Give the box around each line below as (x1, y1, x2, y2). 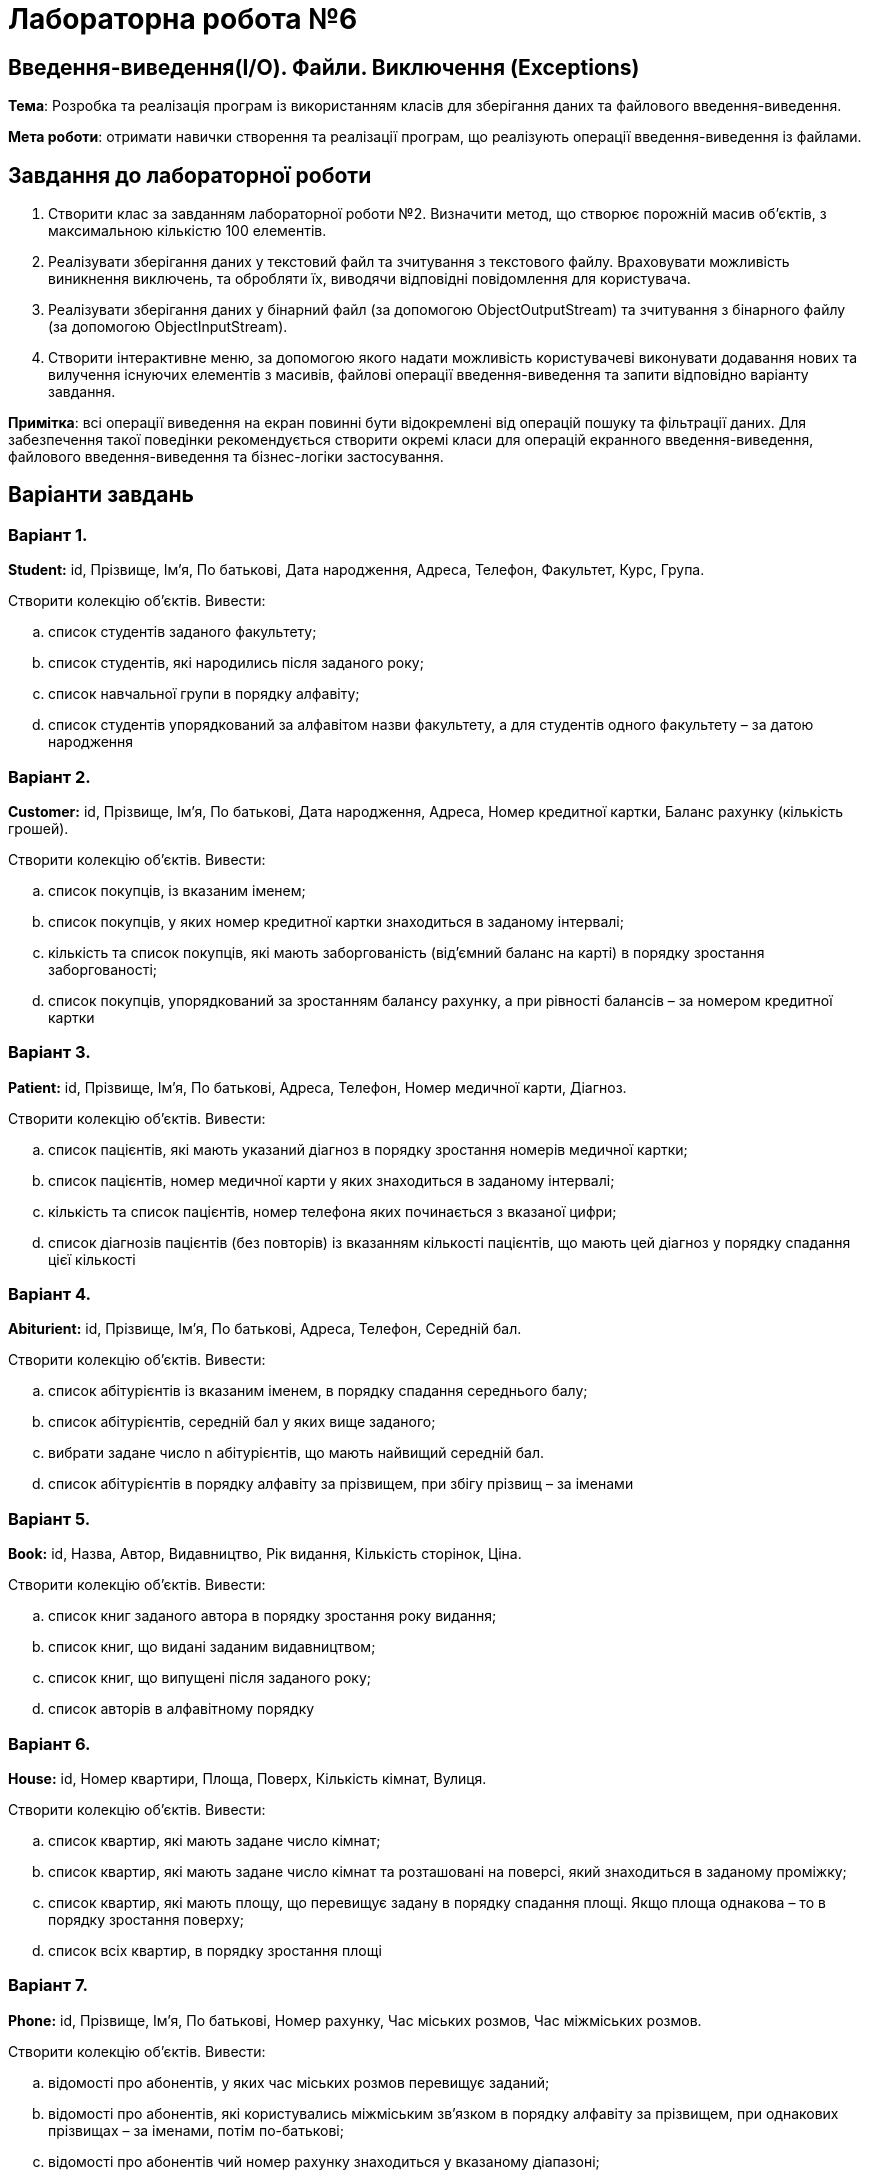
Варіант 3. (8, 1042, 91, 1063)
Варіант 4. (8, 1284, 91, 1305)
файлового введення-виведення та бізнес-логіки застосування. (8, 448, 444, 466)
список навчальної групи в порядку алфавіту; (48, 685, 360, 703)
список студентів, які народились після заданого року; (48, 654, 424, 672)
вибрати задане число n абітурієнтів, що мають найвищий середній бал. (48, 1444, 544, 1462)
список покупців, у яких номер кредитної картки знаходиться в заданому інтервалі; (48, 912, 624, 930)
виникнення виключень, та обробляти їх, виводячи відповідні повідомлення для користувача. (48, 270, 691, 288)
